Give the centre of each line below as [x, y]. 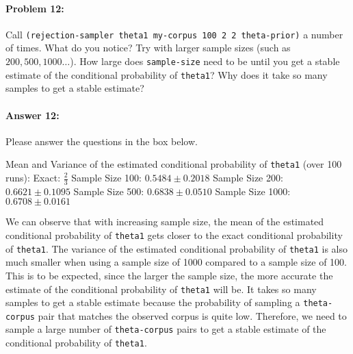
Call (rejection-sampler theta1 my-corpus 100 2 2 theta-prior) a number [174, 34]
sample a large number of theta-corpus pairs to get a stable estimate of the [166, 329]
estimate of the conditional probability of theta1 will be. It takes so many [161, 289]
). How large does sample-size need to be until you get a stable [205, 61]
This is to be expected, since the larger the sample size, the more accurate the [169, 275]
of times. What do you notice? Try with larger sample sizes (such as [148, 48]
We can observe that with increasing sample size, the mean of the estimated [165, 222]
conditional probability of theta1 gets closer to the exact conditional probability [174, 235]
